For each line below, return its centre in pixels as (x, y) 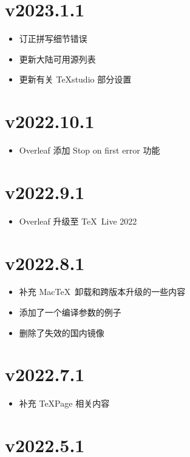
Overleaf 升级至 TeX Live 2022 (78, 221)
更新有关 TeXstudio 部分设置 (75, 79)
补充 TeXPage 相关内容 (64, 403)
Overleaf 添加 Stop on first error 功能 (90, 150)
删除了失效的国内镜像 (62, 332)
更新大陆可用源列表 (57, 59)
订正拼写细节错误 (53, 39)
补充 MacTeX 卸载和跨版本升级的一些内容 (102, 292)
